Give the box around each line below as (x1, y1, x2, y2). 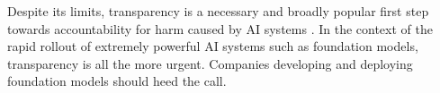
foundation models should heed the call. (7, 72, 227, 90)
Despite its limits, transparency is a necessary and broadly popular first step (7, 2, 429, 20)
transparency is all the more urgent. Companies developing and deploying (7, 54, 413, 72)
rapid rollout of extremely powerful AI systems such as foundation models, (7, 37, 418, 55)
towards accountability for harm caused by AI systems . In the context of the (7, 19, 433, 38)
